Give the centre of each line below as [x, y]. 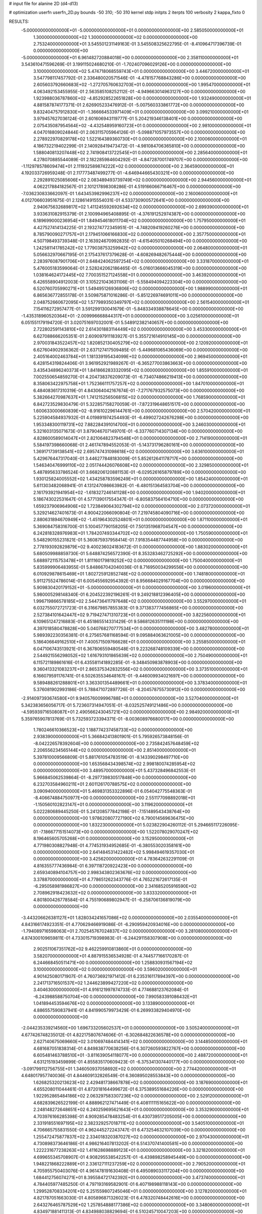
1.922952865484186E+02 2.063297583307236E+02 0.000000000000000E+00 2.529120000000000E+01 [141, 1096]
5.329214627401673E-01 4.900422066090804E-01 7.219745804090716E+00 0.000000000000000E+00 [139, 513]
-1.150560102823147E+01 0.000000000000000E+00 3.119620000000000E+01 [113, 805]
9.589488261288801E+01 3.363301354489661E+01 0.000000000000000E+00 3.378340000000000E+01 [140, 683]
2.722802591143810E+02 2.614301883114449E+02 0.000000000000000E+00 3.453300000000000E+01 [140, 329]
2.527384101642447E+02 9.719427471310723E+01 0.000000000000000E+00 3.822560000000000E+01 [139, 615]
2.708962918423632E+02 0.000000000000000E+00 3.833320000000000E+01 [115, 893]
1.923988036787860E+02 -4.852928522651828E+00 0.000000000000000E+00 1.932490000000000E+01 [142, 98]
